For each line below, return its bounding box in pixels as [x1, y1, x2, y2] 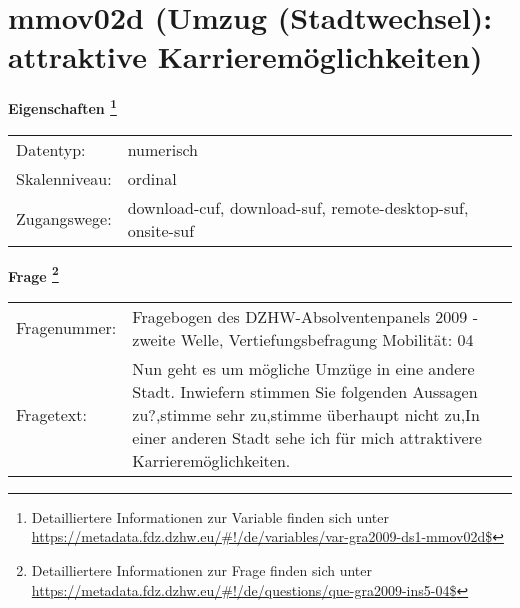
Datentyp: [16, 137, 86, 161]
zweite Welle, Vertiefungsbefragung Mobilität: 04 [132, 327, 474, 351]
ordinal [127, 166, 177, 190]
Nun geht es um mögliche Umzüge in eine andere [132, 356, 475, 380]
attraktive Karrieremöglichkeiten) [8, 36, 483, 77]
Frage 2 [8, 262, 59, 286]
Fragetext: [16, 402, 87, 426]
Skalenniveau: [16, 166, 112, 190]
